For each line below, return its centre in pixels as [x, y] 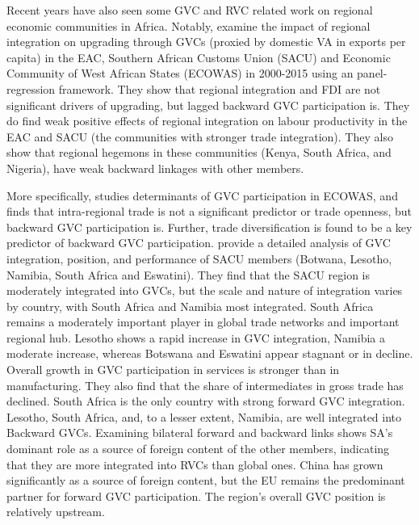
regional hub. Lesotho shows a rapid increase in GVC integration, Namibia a [196, 337]
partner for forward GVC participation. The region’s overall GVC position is [196, 496]
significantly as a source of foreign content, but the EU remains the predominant [206, 480]
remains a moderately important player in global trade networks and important [203, 322]
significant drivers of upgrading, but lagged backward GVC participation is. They [208, 105]
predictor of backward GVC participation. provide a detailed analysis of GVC [199, 243]
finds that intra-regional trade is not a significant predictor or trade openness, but [209, 211]
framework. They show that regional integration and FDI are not [220, 88]
